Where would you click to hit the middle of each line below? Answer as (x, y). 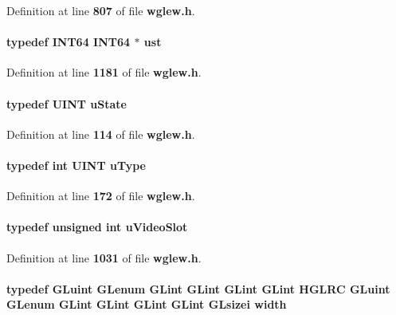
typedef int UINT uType (76, 165)
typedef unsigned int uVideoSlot (97, 227)
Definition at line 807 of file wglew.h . (101, 10)
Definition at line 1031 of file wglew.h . (104, 257)
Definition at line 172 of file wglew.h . (101, 196)
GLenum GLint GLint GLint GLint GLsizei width (147, 304)
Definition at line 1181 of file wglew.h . (104, 72)
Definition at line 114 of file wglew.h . (101, 134)
